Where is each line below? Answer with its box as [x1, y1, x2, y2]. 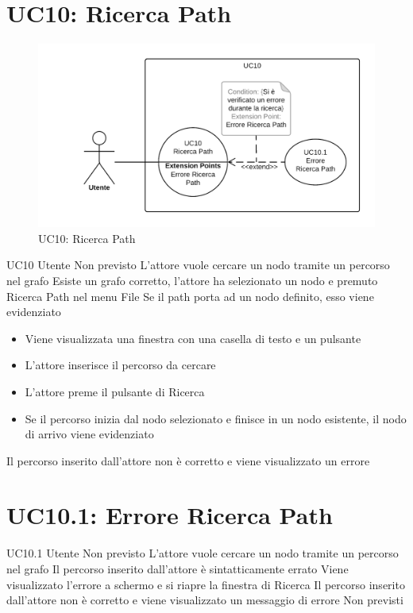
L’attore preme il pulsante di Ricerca [25, 383, 205, 399]
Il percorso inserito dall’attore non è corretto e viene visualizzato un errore [6, 452, 370, 468]
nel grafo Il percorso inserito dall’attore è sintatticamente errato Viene [6, 561, 349, 577]
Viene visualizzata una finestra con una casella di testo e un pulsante [25, 330, 361, 346]
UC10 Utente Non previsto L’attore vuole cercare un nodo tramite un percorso [6, 256, 390, 273]
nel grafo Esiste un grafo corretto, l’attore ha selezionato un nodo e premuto [6, 272, 378, 288]
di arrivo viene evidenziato [25, 426, 154, 442]
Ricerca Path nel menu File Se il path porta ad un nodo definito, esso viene [6, 287, 374, 304]
